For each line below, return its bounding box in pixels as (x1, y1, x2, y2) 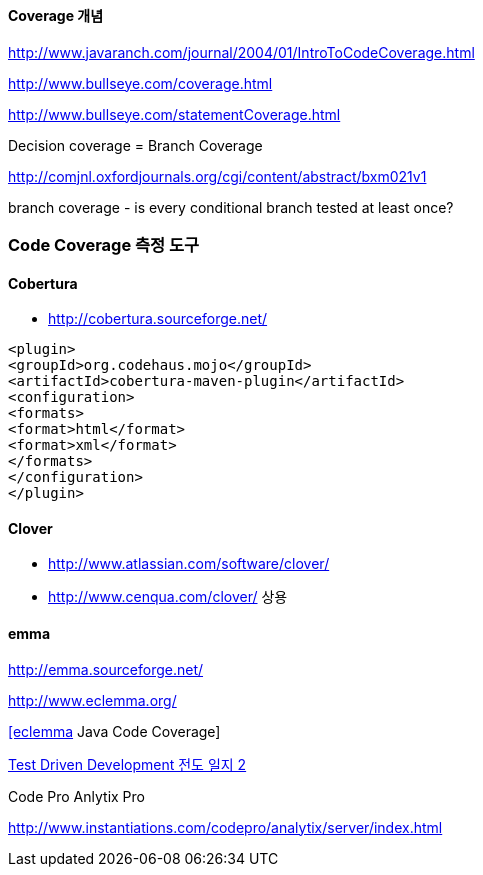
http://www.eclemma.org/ (8, 691, 177, 709)
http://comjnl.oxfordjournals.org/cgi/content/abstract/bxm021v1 (8, 167, 427, 185)
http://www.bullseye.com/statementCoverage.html (8, 105, 341, 123)
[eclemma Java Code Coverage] (8, 722, 221, 740)
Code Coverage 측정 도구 (8, 234, 200, 255)
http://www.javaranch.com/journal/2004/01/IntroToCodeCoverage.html (8, 43, 475, 61)
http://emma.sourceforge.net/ (8, 660, 204, 678)
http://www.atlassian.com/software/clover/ (48, 555, 330, 573)
